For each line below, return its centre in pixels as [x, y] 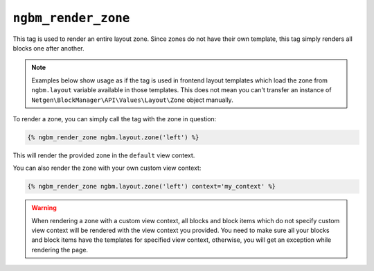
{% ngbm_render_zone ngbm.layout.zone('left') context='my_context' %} [152, 186]
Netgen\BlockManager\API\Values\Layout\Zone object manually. [132, 100]
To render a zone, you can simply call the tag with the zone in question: [115, 119]
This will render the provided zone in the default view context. [104, 155]
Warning [44, 208]
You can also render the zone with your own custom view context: [107, 168]
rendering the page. [60, 250]
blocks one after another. [48, 48]
